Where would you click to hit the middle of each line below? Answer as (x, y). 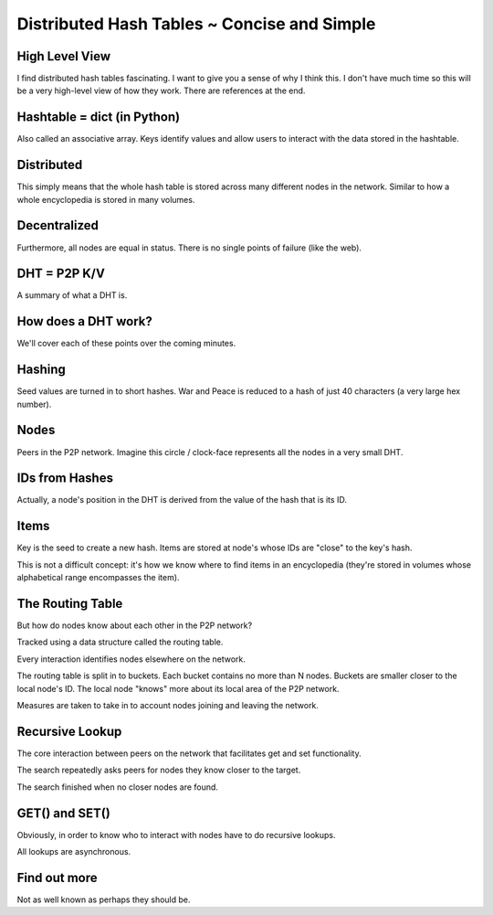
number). (34, 404)
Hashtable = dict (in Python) (99, 117)
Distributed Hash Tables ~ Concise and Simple (196, 24)
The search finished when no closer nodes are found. (118, 787)
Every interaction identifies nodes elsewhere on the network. (131, 659)
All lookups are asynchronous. (74, 852)
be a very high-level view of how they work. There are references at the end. (161, 90)
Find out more (57, 878)
